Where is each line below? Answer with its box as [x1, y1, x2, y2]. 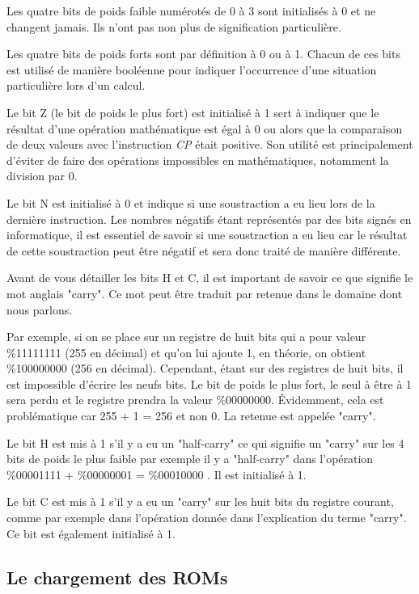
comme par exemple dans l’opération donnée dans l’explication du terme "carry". [6, 509, 407, 526]
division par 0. [6, 167, 78, 184]
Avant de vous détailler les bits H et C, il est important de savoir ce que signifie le [6, 269, 413, 286]
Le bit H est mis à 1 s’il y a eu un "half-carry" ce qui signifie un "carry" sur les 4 [6, 434, 404, 451]
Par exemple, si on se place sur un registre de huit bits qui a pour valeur [6, 328, 366, 345]
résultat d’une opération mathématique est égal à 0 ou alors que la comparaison [6, 120, 403, 137]
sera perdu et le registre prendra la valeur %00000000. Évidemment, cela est [6, 391, 384, 408]
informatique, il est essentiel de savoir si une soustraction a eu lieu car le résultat [6, 226, 408, 243]
